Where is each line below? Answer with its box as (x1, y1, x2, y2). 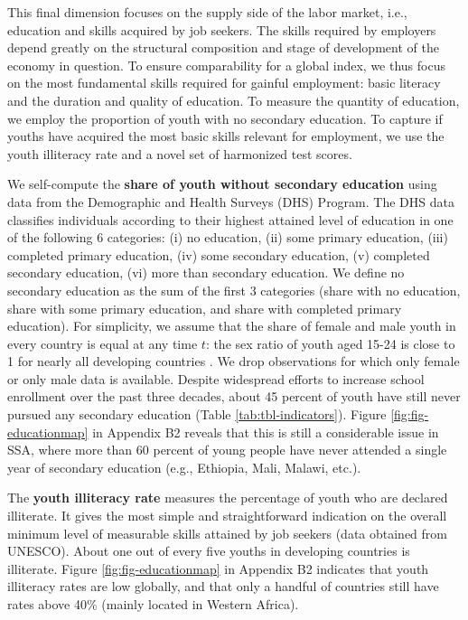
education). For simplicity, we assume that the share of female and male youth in (7, 316, 456, 335)
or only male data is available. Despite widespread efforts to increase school (7, 369, 425, 388)
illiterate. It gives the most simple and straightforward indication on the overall (7, 506, 447, 525)
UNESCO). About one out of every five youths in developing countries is (7, 541, 410, 560)
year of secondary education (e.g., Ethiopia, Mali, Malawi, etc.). (7, 457, 361, 476)
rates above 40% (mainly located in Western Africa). (7, 595, 299, 613)
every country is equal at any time (7, 333, 198, 352)
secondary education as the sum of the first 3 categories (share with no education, (7, 280, 461, 299)
